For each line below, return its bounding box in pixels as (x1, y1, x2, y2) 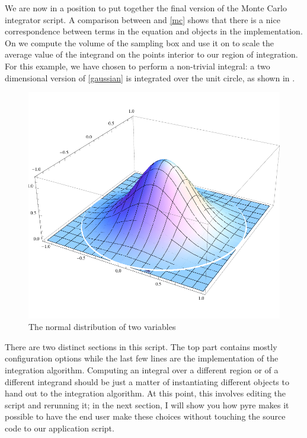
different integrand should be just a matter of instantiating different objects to (5, 375, 289, 388)
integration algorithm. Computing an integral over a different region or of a (5, 364, 279, 376)
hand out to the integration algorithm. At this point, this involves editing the (5, 387, 286, 399)
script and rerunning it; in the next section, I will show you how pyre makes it (5, 398, 289, 411)
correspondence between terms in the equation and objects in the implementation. (5, 25, 303, 37)
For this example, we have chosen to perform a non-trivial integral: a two (5, 59, 270, 72)
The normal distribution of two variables (28, 320, 176, 333)
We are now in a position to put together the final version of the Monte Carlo (5, 2, 287, 14)
